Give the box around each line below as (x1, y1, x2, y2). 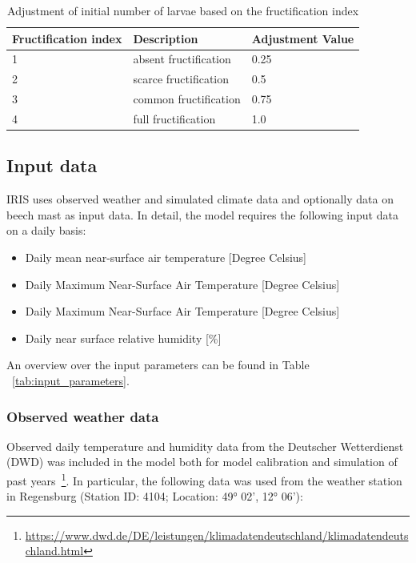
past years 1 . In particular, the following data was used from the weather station (6, 470, 402, 489)
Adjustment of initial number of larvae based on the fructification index (7, 2, 359, 18)
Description (133, 30, 198, 46)
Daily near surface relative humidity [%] (25, 329, 222, 346)
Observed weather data (6, 406, 159, 426)
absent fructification (133, 50, 231, 67)
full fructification (133, 110, 216, 127)
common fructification (133, 90, 241, 107)
